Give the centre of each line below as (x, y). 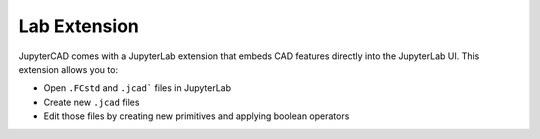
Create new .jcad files (91, 102)
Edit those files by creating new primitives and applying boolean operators (196, 116)
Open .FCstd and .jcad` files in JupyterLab (137, 88)
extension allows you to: (68, 69)
